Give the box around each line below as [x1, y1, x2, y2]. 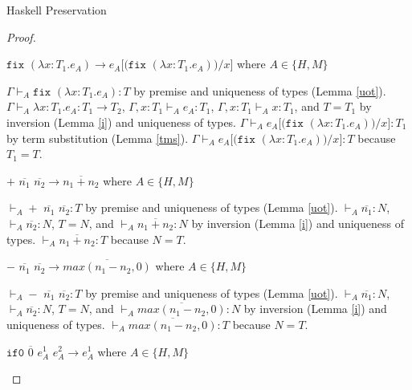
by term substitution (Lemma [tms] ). [6, 129, 189, 146]
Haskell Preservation [6, 2, 107, 18]
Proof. [6, 28, 36, 45]
